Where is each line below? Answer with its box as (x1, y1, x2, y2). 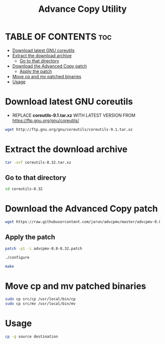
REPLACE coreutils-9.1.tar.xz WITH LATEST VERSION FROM (12, 112, 136, 118)
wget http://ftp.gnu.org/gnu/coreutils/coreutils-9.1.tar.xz (5, 127, 133, 132)
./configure (5, 255, 29, 260)
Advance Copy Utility (38, 3, 127, 15)
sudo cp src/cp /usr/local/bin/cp (5, 297, 76, 302)
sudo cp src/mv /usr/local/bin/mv (5, 301, 76, 306)
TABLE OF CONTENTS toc (5, 31, 112, 42)
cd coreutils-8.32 (5, 187, 43, 191)
